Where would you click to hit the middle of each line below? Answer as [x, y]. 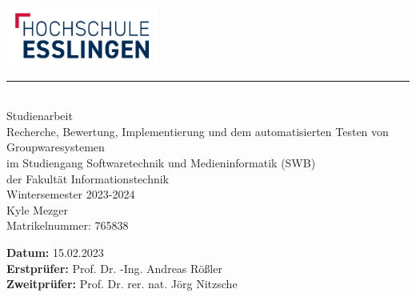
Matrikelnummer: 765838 [68, 225]
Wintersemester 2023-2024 [71, 194]
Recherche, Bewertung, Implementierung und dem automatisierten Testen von [198, 131]
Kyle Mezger [38, 209]
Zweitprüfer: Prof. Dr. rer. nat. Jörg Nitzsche [122, 284]
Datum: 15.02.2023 [55, 252]
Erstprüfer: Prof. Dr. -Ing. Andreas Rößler [114, 268]
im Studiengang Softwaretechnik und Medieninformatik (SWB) [161, 162]
